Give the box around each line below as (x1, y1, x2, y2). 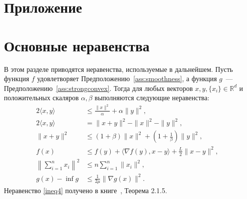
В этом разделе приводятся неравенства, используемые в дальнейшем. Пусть (4, 64, 233, 74)
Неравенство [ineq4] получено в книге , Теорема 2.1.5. (4, 185, 167, 196)
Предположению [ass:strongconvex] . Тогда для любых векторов (4, 83, 193, 93)
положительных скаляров (4, 92, 79, 103)
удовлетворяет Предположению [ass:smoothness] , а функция (37, 73, 217, 84)
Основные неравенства (4, 35, 150, 55)
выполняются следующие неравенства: (95, 92, 210, 103)
